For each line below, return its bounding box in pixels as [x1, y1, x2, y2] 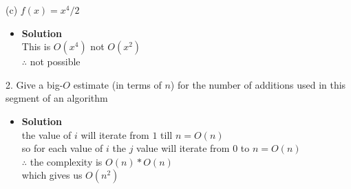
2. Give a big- [6, 77, 63, 91]
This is [21, 39, 51, 54]
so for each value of [21, 141, 103, 155]
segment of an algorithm [6, 91, 108, 105]
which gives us [21, 168, 83, 182]
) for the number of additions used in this [170, 77, 346, 91]
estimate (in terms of [73, 77, 162, 91]
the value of [21, 127, 72, 142]
